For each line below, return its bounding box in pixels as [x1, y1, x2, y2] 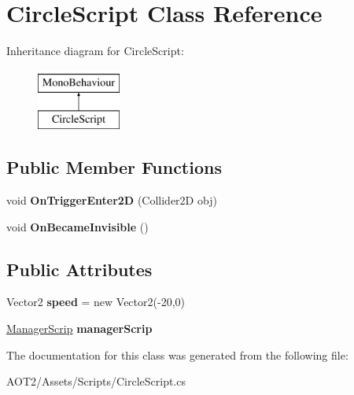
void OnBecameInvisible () [6, 218, 149, 234]
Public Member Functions [6, 155, 222, 179]
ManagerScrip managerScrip [6, 320, 153, 337]
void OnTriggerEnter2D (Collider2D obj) [6, 192, 217, 209]
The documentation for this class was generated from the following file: [6, 346, 348, 363]
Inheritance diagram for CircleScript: [6, 42, 184, 59]
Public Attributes [6, 257, 153, 281]
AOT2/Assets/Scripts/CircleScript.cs [6, 373, 186, 389]
